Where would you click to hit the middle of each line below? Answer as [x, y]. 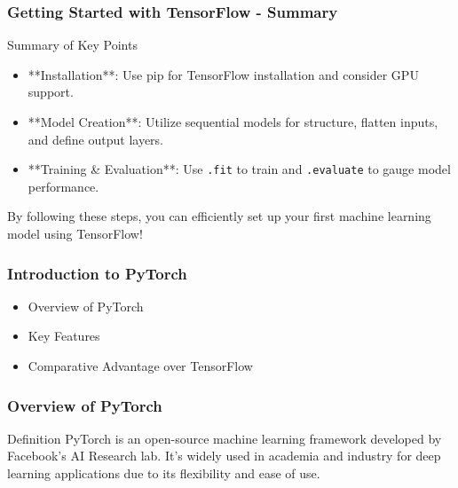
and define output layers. [95, 139]
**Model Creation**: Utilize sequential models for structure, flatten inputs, [233, 122]
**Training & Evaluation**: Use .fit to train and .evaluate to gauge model [239, 169]
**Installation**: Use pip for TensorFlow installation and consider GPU [223, 74]
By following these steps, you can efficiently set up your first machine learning [219, 216]
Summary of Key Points [72, 45]
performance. [63, 186]
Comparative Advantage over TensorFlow [140, 366]
